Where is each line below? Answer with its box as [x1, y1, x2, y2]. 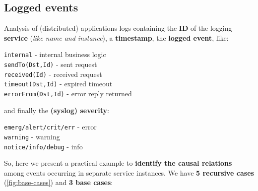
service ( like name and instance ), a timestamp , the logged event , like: [4, 32, 229, 43]
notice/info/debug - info [4, 141, 83, 151]
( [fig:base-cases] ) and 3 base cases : [4, 177, 113, 188]
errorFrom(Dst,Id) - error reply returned [4, 88, 132, 99]
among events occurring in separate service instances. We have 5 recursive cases [4, 167, 254, 178]
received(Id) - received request [4, 68, 102, 79]
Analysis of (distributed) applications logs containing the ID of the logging [4, 23, 232, 33]
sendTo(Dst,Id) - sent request [4, 59, 97, 69]
